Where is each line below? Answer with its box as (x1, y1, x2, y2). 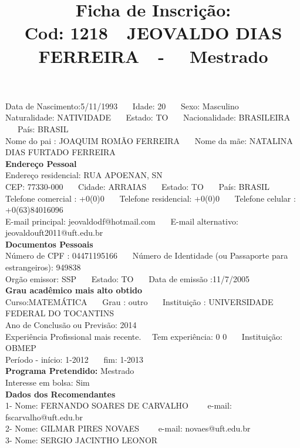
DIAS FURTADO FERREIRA (5, 146, 116, 158)
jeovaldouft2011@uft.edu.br (5, 226, 103, 239)
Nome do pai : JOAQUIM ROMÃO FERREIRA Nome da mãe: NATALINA (5, 134, 293, 146)
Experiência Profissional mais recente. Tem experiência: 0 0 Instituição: (5, 330, 282, 342)
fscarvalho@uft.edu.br (5, 410, 83, 423)
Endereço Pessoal (5, 157, 77, 169)
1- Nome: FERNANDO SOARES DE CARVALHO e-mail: (5, 399, 232, 412)
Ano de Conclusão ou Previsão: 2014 (5, 319, 137, 331)
